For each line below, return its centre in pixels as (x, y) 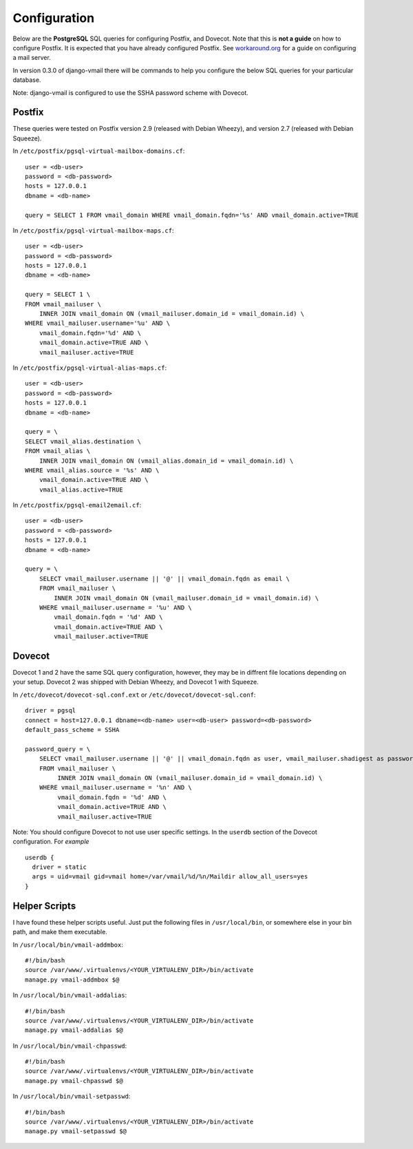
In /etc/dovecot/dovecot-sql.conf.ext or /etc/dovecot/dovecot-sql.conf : (134, 695)
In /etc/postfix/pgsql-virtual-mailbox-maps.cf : (94, 230)
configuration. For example (51, 842)
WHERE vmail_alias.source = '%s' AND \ (92, 470)
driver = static (60, 867)
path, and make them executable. (60, 932)
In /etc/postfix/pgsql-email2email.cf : (77, 505)
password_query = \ (58, 749)
